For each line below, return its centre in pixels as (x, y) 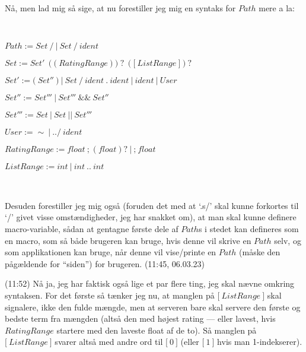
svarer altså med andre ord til (109, 342)
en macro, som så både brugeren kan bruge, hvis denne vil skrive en (128, 240)
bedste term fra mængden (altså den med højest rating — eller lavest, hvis (140, 318)
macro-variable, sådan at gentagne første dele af (92, 228)
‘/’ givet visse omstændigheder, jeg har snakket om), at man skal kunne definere (151, 217)
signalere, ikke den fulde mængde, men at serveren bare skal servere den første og (153, 307)
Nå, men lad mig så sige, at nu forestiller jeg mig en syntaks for (120, 8)
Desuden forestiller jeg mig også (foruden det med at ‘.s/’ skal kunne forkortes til (152, 205)
